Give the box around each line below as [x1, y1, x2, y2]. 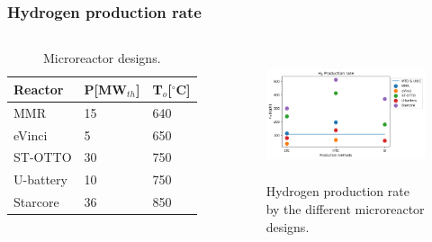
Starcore [13, 193, 59, 211]
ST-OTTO [13, 148, 72, 166]
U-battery [13, 170, 67, 189]
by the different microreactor [265, 200, 425, 219]
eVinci [13, 125, 48, 144]
